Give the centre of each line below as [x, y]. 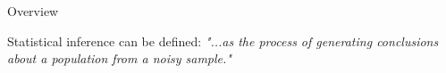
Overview [33, 11]
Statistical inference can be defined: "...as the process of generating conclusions [223, 41]
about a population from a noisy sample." [119, 58]
